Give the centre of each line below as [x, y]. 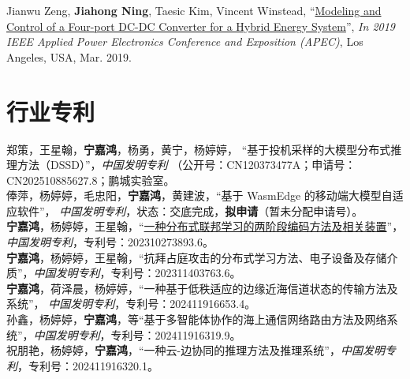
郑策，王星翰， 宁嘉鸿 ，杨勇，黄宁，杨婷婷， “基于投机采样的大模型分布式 [199, 149]
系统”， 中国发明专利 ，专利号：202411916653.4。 [131, 304]
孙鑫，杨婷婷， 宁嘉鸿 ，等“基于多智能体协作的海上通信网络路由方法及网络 [197, 319]
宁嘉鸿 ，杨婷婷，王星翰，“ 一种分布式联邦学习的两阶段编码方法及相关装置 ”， [205, 226]
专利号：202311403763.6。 [176, 273]
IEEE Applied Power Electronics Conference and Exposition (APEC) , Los [185, 41]
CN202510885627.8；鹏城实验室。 [91, 180]
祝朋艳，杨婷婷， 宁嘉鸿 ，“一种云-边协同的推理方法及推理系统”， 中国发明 [196, 350]
